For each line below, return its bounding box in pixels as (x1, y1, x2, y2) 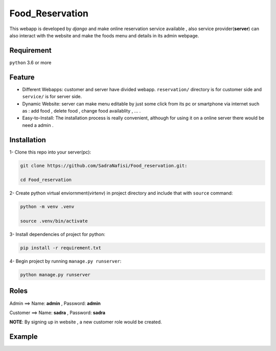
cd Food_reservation (20, 177, 72, 183)
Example (9, 333, 38, 341)
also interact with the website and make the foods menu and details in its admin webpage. (9, 32, 199, 38)
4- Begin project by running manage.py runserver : (9, 258, 122, 265)
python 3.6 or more (9, 59, 52, 65)
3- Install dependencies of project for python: (9, 231, 106, 237)
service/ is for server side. (22, 94, 82, 100)
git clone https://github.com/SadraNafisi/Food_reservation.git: (20, 163, 188, 168)
